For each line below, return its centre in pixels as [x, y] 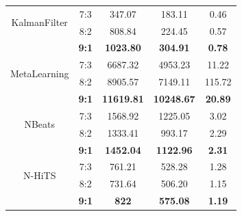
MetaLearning [40, 73]
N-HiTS [39, 175]
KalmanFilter [39, 22]
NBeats [39, 124]
